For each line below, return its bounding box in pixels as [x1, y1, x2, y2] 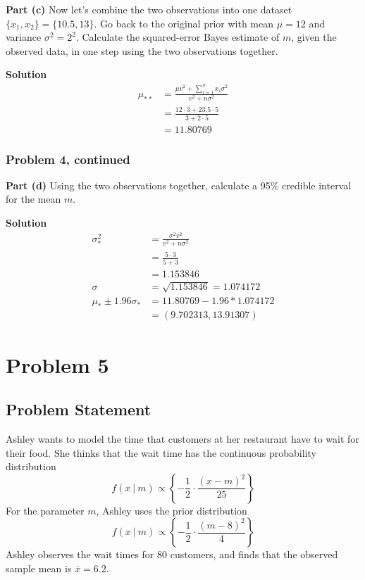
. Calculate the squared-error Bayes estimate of [75, 30, 280, 44]
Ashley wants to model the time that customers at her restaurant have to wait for [6, 431, 359, 446]
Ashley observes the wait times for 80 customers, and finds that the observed [6, 547, 338, 562]
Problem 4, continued [6, 150, 130, 168]
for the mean [6, 191, 61, 206]
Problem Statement [6, 398, 151, 420]
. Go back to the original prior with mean [94, 15, 273, 30]
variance [6, 30, 42, 44]
